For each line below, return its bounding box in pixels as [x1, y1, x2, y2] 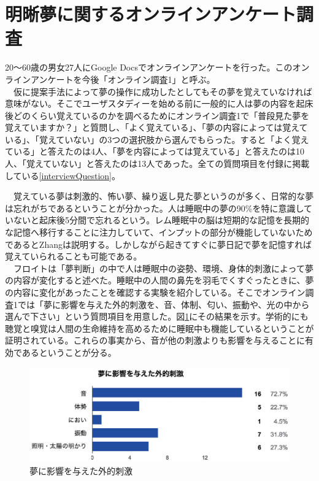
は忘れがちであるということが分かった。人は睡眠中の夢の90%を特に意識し [5, 201, 304, 214]
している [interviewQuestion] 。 [5, 169, 120, 182]
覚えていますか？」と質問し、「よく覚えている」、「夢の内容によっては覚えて [5, 121, 308, 134]
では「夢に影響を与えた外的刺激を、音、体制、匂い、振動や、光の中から [17, 298, 310, 310]
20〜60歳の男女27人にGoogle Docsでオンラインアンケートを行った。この [5, 61, 293, 74]
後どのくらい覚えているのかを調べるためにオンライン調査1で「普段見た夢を [5, 109, 310, 121]
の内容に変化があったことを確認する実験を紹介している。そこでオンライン [5, 286, 306, 298]
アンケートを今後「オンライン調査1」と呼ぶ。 [30, 72, 215, 85]
